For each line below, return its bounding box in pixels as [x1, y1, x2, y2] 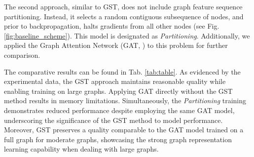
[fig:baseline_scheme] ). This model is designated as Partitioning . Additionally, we [4, 30, 250, 40]
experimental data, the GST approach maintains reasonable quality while [4, 76, 226, 86]
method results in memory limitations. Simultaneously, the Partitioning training [4, 95, 247, 106]
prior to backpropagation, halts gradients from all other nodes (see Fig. [4, 21, 219, 31]
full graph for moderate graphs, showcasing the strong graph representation [4, 134, 232, 144]
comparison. [4, 49, 40, 60]
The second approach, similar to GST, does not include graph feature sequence [4, 1, 243, 11]
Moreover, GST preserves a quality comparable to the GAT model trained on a [4, 124, 244, 135]
